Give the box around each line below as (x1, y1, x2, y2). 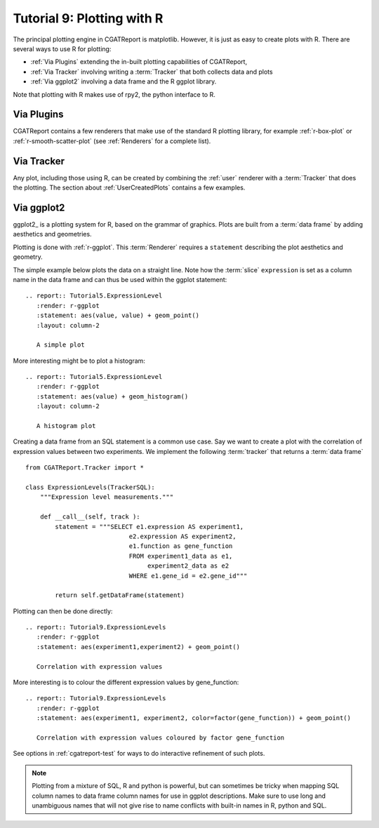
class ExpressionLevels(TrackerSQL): (25, 483, 156, 491)
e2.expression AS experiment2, (128, 532, 237, 540)
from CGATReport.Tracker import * (25, 464, 144, 472)
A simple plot (36, 341, 85, 349)
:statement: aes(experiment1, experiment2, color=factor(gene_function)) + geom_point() (36, 714, 351, 722)
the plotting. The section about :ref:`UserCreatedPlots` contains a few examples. (13, 183, 246, 192)
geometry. (13, 253, 43, 261)
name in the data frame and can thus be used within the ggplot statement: (13, 275, 227, 283)
